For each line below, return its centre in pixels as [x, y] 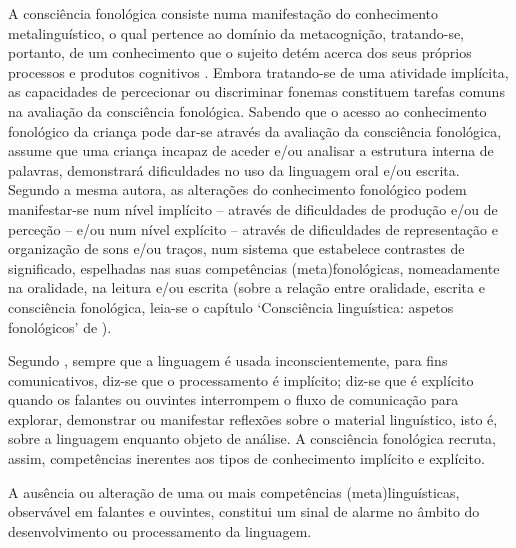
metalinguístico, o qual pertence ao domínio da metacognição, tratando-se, [236, 32]
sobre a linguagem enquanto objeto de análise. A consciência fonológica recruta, [252, 438]
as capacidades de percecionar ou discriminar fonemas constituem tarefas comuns [256, 91]
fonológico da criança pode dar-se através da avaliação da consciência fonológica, [255, 130]
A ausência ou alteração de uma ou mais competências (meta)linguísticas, [234, 491]
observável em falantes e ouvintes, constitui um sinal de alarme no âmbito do [244, 511]
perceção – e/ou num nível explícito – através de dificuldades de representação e [253, 228]
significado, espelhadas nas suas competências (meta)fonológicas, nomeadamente [254, 267]
